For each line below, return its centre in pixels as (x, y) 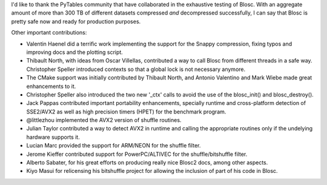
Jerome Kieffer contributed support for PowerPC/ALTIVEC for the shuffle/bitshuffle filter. (137, 154)
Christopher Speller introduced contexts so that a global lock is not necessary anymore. (136, 69)
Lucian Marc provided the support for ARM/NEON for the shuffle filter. (114, 146)
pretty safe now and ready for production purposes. (76, 21)
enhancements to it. (51, 86)
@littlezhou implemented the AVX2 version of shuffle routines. (104, 120)
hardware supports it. (53, 137)
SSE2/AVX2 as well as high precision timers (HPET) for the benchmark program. (126, 112)
